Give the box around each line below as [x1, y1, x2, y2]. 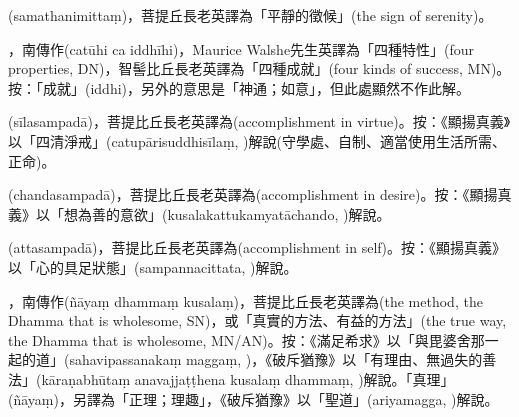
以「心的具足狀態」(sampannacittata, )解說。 [8, 256, 298, 277]
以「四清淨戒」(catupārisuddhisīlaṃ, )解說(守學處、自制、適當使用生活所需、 [8, 130, 507, 151]
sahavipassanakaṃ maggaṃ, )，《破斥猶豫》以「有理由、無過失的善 [69, 349, 497, 370]
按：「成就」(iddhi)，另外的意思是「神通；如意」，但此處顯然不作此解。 [8, 77, 471, 98]
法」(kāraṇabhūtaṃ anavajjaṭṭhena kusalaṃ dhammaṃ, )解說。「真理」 [8, 368, 455, 389]
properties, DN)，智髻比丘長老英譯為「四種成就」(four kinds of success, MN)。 [8, 58, 511, 79]
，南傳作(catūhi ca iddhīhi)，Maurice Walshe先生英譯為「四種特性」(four [8, 38, 475, 59]
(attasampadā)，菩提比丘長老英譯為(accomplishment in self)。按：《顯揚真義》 [8, 237, 507, 258]
